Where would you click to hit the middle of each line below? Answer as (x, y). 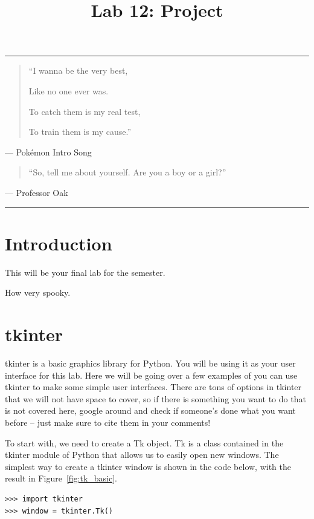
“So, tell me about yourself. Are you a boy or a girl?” (127, 172)
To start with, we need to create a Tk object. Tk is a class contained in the (144, 442)
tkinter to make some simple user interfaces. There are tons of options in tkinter (153, 387)
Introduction (59, 243)
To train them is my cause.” (80, 132)
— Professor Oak (37, 192)
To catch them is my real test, (85, 111)
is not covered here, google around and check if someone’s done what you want (150, 410)
